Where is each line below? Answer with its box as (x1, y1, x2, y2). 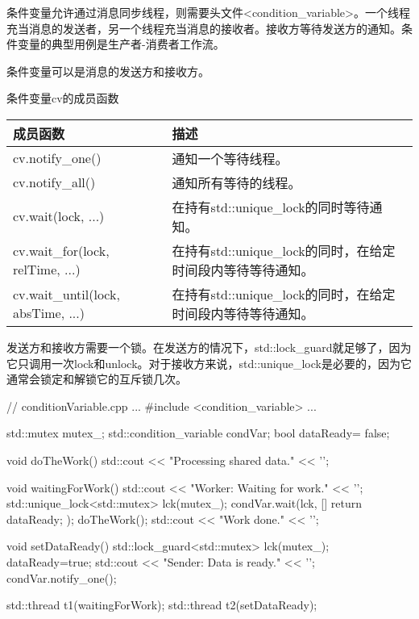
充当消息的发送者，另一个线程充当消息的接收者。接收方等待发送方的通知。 (6, 19, 401, 36)
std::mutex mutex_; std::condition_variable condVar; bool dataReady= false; (6, 425, 390, 441)
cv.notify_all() (13, 173, 96, 192)
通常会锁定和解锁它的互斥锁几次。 (6, 370, 187, 387)
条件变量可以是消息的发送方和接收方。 (6, 62, 209, 79)
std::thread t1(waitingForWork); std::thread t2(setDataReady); (6, 596, 317, 613)
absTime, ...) (13, 303, 85, 322)
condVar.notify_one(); (6, 569, 117, 586)
